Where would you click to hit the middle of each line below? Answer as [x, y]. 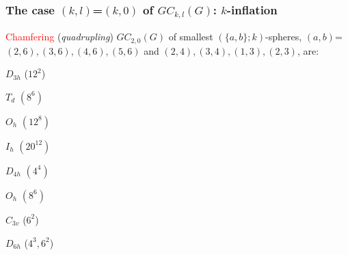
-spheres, [284, 37]
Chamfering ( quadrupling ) [59, 37]
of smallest [191, 37]
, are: [308, 50]
